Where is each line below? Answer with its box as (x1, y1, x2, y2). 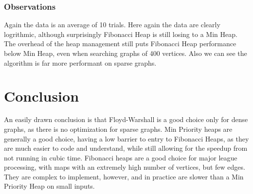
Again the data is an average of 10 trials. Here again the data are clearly (4, 19, 220, 30)
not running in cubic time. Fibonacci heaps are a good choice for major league (4, 152, 237, 162)
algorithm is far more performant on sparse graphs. (4, 57, 157, 68)
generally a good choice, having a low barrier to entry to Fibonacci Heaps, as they (4, 133, 249, 143)
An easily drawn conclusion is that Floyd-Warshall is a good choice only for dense (4, 114, 248, 124)
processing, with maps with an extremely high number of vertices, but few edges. (4, 162, 245, 172)
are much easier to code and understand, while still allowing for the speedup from (4, 143, 248, 153)
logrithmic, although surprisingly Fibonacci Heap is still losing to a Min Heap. (4, 29, 237, 39)
